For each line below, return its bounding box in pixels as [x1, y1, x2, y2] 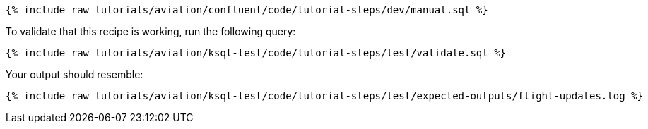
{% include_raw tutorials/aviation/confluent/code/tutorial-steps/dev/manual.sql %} [6, 4, 488, 16]
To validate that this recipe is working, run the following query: [6, 25, 296, 37]
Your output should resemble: [6, 68, 143, 80]
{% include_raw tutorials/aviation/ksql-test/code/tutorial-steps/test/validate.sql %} [6, 47, 507, 59]
